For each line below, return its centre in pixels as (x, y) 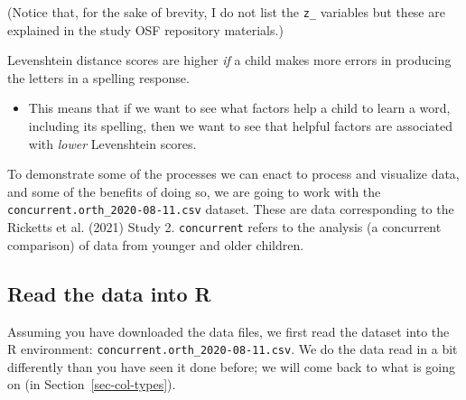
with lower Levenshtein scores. (112, 143)
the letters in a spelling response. (98, 77)
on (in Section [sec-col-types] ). (92, 384)
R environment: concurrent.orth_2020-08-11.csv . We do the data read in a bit (233, 349)
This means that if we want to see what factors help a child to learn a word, (239, 108)
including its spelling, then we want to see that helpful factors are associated (240, 126)
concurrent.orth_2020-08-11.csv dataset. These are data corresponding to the (231, 209)
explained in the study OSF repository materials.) (145, 29)
